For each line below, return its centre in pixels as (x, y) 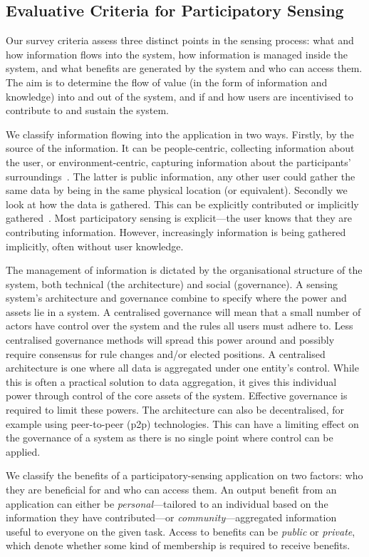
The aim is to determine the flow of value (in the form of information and (167, 82)
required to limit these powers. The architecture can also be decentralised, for (175, 410)
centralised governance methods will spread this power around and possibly (170, 340)
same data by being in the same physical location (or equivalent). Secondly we (177, 190)
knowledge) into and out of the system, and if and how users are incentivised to (180, 96)
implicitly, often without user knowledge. (95, 246)
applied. (23, 451)
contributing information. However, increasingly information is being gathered (176, 231)
